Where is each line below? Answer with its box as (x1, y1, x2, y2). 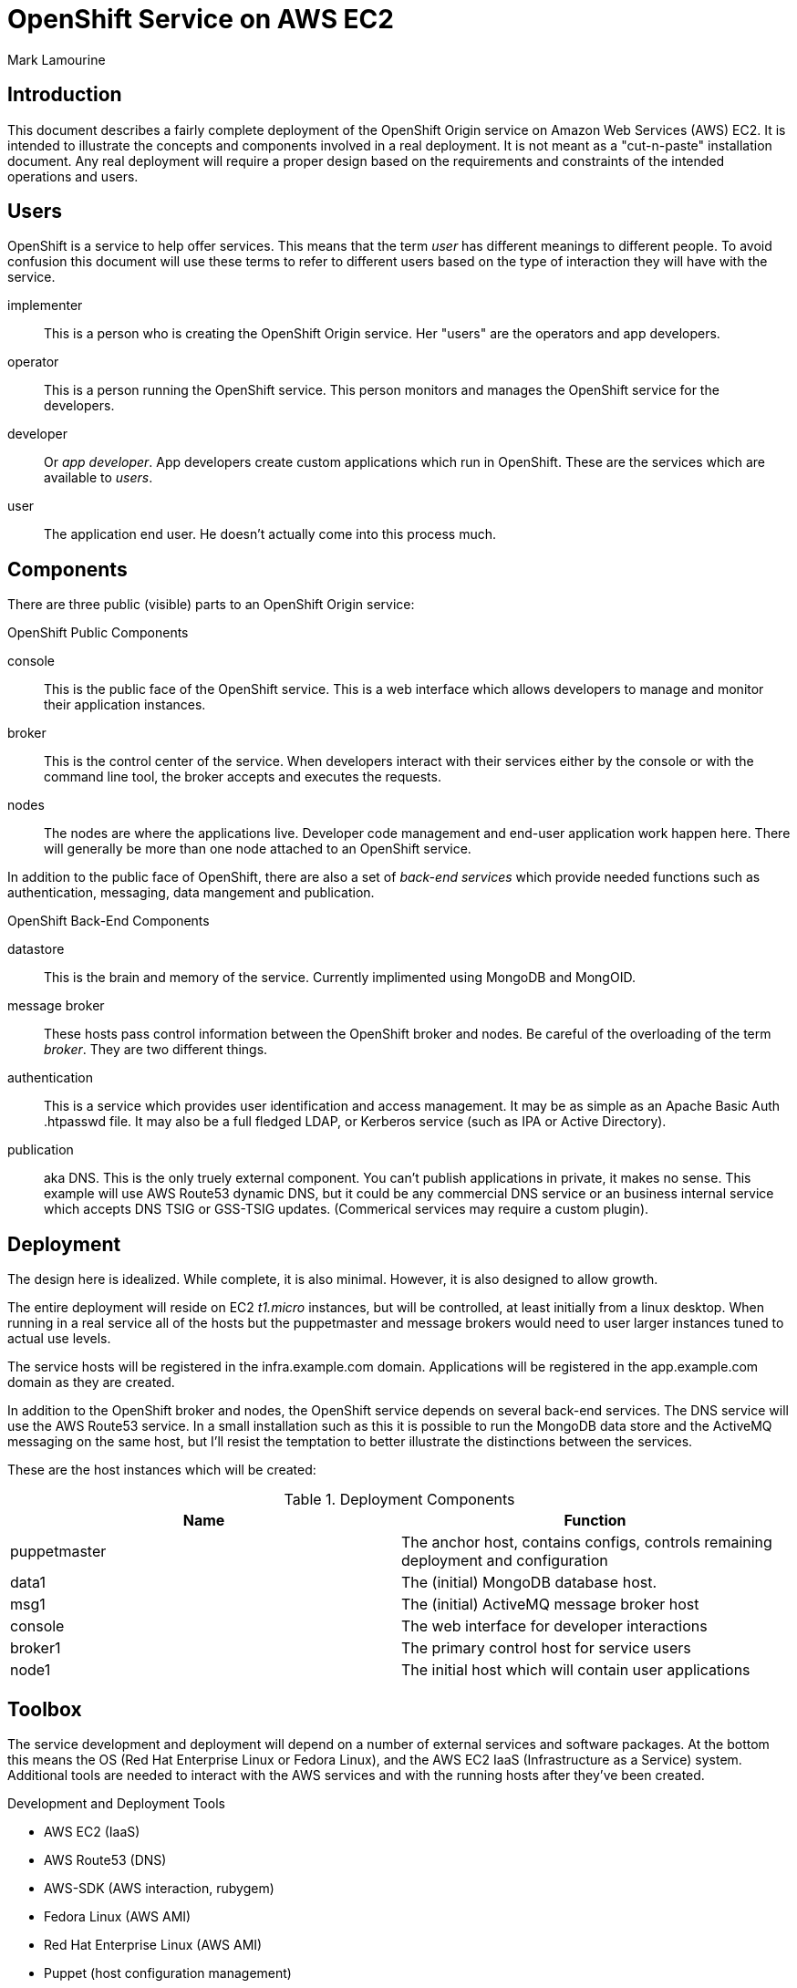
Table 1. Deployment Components (284, 1490, 515, 1509)
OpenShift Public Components (7, 625, 189, 641)
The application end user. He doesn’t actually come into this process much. (44, 526, 497, 543)
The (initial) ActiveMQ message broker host (401, 1595, 699, 1614)
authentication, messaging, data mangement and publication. (7, 885, 375, 901)
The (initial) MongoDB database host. (401, 1573, 657, 1592)
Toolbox (7, 1697, 82, 1721)
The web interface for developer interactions (401, 1617, 708, 1636)
